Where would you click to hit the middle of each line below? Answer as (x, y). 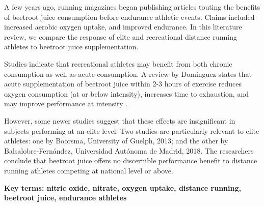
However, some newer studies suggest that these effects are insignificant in (120, 120)
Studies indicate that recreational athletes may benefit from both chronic (118, 63)
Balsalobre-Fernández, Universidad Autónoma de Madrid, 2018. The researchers (129, 150)
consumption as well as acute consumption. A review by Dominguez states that (128, 73)
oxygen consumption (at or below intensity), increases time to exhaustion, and (126, 93)
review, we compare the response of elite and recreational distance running (121, 36)
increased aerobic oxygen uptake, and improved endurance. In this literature (123, 27)
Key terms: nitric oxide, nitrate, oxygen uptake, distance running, (123, 187)
